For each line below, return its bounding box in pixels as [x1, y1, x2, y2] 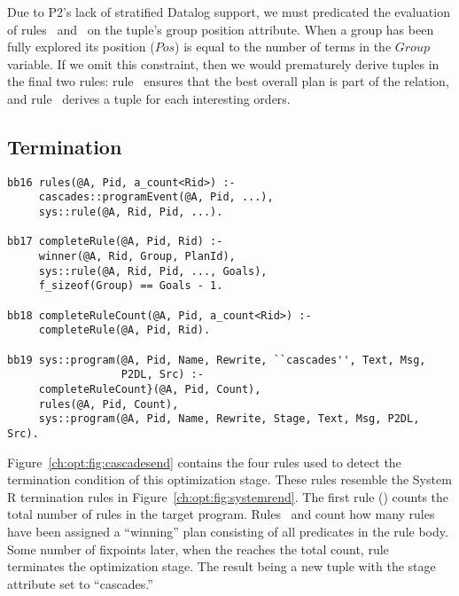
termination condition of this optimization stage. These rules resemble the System [7, 470, 452, 489]
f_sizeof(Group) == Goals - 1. [38, 279, 223, 293]
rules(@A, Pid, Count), [38, 397, 179, 411]
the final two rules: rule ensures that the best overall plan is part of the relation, [7, 72, 449, 90]
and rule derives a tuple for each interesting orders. [7, 89, 291, 107]
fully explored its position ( [7, 37, 155, 56]
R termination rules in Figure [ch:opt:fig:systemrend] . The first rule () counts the [7, 487, 449, 506]
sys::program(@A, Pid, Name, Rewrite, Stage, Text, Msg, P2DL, [38, 412, 420, 426]
